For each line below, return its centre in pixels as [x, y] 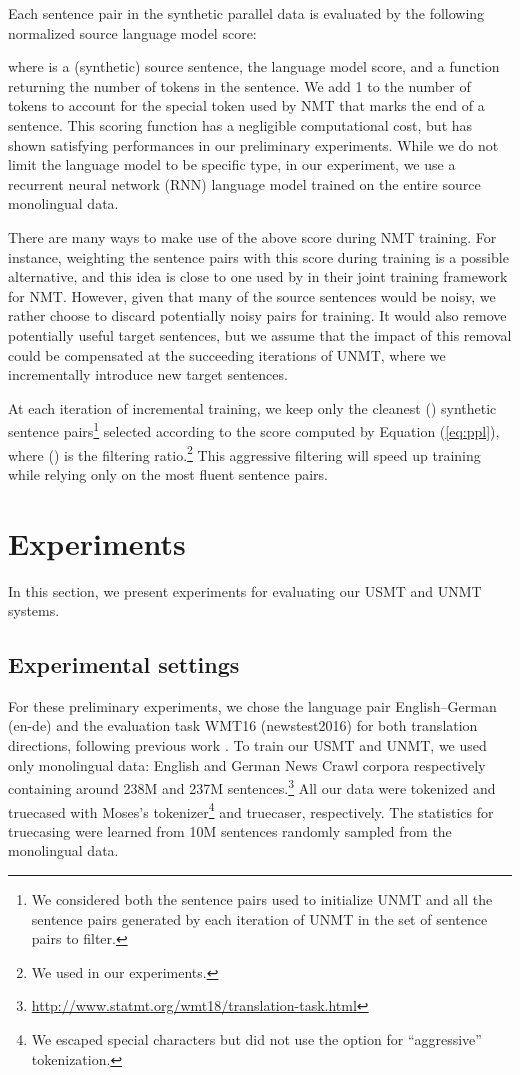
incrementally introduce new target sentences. [148, 374]
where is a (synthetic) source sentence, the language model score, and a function [254, 66]
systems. [34, 610]
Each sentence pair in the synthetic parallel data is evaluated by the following [246, 13]
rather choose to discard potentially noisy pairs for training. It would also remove [257, 315]
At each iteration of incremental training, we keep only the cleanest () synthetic [252, 407]
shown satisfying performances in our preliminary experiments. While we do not [253, 144]
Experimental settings [124, 664]
